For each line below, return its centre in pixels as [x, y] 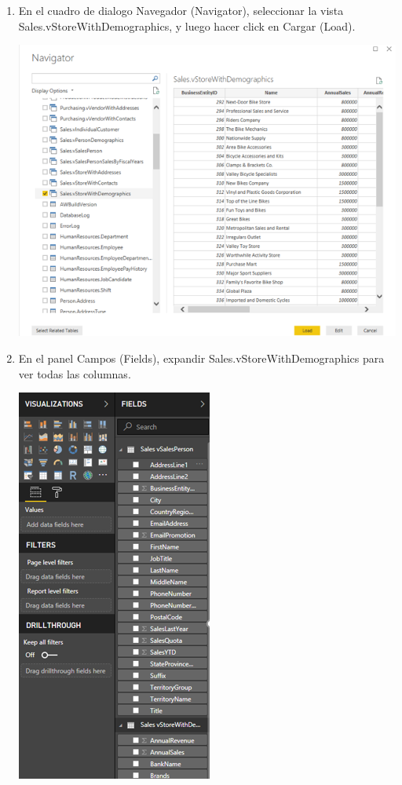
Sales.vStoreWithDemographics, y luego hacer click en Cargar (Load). [187, 26]
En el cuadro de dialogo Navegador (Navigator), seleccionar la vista [181, 10]
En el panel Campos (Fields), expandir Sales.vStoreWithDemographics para [201, 358]
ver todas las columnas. [75, 373]
